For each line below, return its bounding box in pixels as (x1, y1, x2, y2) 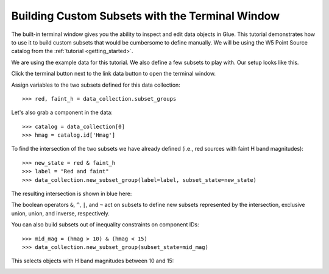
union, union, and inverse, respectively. (11, 209, 110, 217)
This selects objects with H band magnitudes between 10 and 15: (11, 257, 174, 265)
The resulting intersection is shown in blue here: (11, 190, 132, 198)
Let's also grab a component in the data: (11, 109, 113, 116)
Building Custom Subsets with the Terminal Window (11, 9, 280, 23)
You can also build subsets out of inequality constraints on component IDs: (11, 221, 199, 228)
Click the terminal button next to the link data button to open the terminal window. (11, 70, 216, 78)
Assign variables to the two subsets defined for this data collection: (11, 81, 181, 88)
